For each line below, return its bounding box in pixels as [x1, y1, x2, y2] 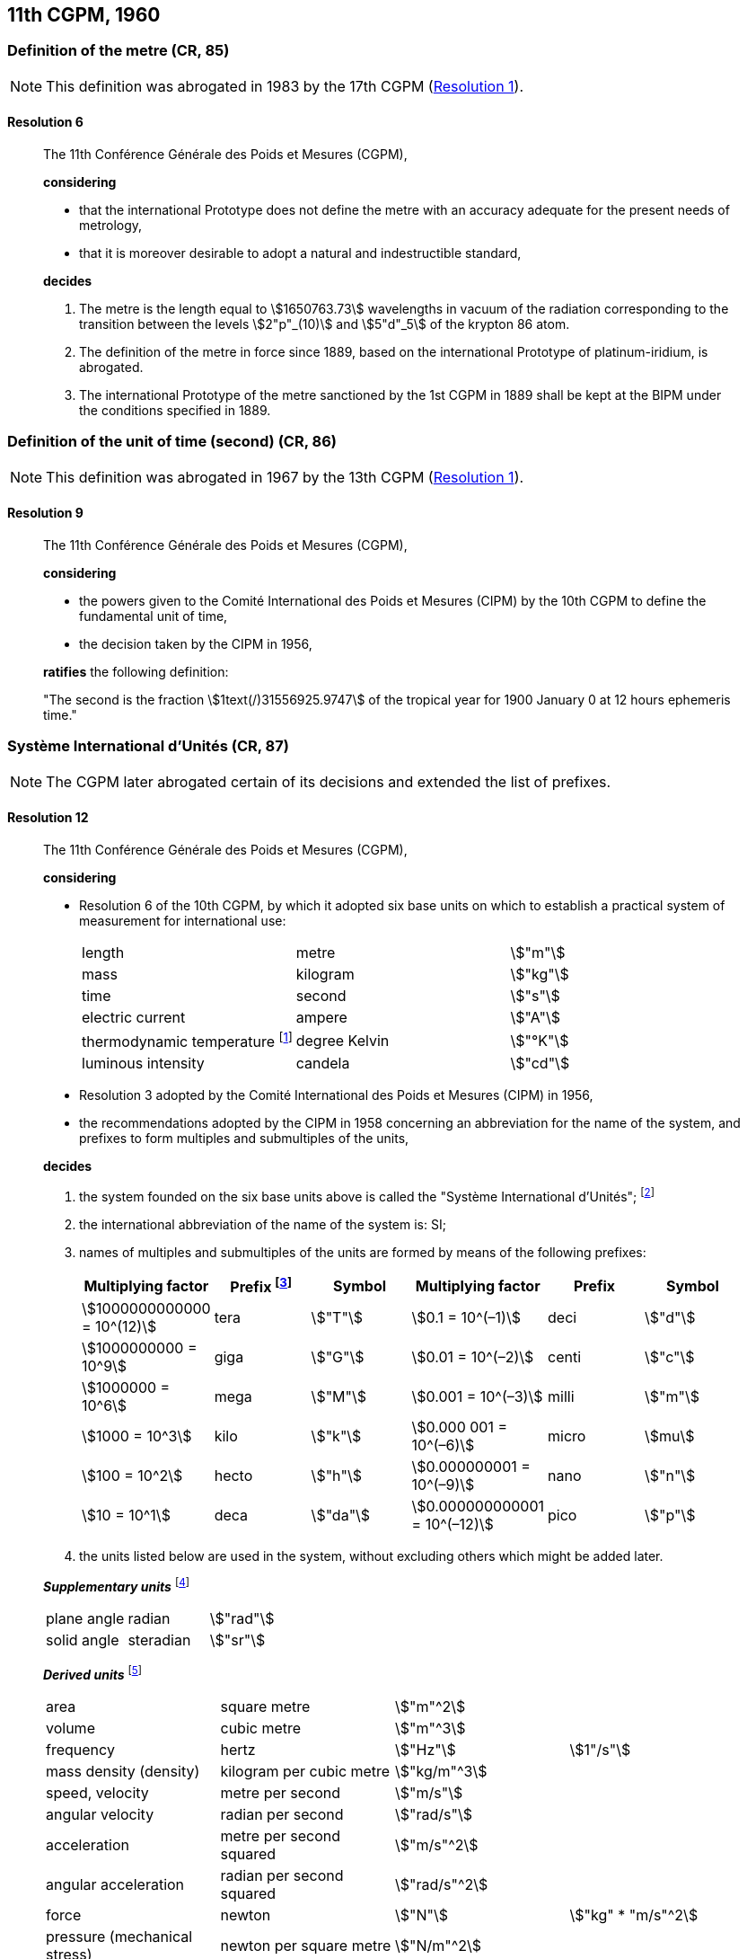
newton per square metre [220, 1936, 391, 1955]
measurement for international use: [79, 912, 286, 928]
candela [295, 1054, 350, 1073]
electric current [82, 1007, 186, 1026]
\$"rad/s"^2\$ [395, 1875, 488, 1893]
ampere [295, 1007, 347, 1026]
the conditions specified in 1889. [79, 403, 271, 419]
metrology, [79, 217, 143, 234]
